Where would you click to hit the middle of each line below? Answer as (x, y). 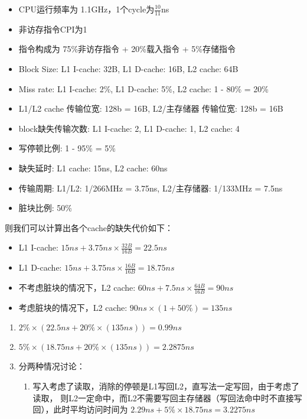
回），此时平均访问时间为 (80, 409)
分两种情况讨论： (52, 366)
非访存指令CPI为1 (53, 29)
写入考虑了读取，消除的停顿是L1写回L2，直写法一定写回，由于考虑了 (166, 386)
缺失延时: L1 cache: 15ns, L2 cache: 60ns (93, 168)
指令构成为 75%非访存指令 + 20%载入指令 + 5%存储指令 (127, 49)
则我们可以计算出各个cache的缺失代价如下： (89, 227)
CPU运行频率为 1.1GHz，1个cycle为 (86, 9)
